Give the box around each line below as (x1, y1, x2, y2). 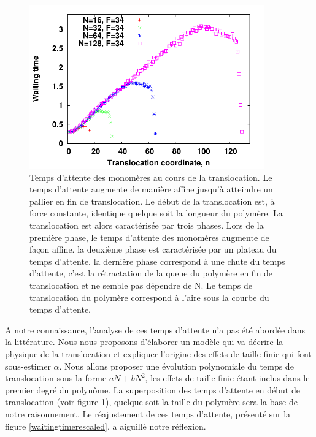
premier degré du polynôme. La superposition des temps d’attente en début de (5, 383, 300, 396)
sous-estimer (5, 359, 51, 372)
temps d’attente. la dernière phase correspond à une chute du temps (29, 254, 285, 267)
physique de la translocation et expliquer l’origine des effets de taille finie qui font (5, 348, 312, 360)
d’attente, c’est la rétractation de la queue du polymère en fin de (29, 267, 273, 279)
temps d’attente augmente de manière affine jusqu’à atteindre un (29, 183, 273, 196)
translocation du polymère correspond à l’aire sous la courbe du (29, 291, 269, 303)
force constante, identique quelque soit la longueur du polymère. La (29, 207, 283, 219)
